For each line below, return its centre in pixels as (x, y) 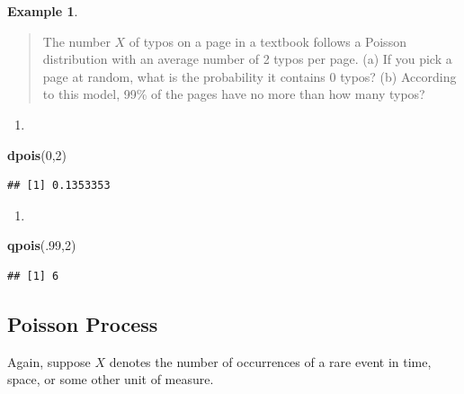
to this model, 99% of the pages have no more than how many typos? (234, 94)
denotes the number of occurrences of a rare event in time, (270, 361)
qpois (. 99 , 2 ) (42, 245)
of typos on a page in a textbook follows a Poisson (268, 41)
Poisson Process (83, 323)
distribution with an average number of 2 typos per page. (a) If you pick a (247, 59)
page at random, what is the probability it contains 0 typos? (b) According (250, 76)
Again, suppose (49, 361)
